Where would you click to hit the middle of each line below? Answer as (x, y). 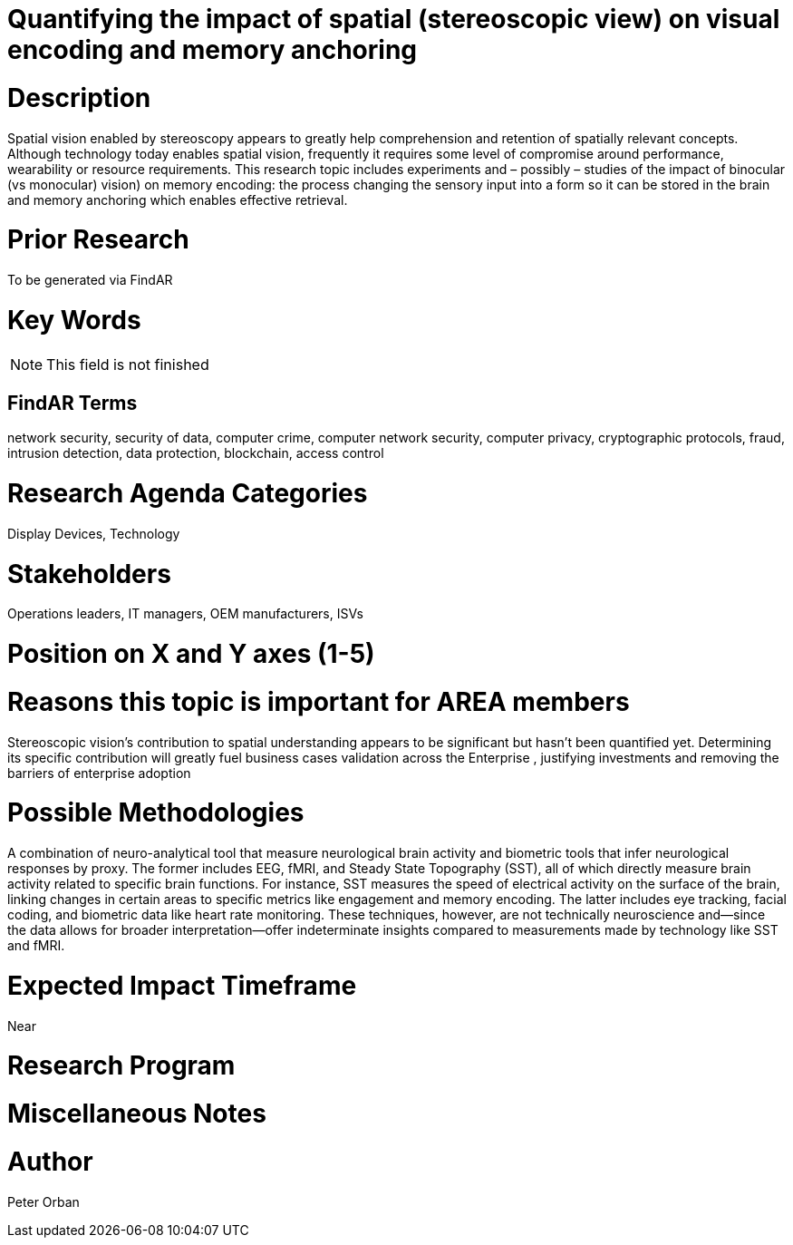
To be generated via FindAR (90, 280)
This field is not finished (128, 364)
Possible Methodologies (156, 813)
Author (50, 1161)
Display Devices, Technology (94, 533)
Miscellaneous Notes (137, 1114)
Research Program (121, 1066)
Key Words (74, 320)
